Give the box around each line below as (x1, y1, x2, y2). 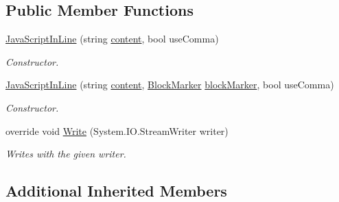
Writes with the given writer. (5, 147, 126, 161)
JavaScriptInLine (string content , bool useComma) (5, 31, 219, 46)
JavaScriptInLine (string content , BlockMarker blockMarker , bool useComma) (5, 77, 334, 92)
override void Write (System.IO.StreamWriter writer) (5, 123, 229, 138)
